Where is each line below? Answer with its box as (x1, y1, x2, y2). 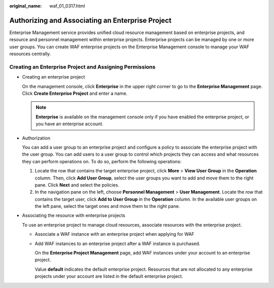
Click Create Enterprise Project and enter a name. (22, 90, 128, 96)
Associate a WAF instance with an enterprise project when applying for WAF (35, 231, 195, 237)
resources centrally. (9, 51, 51, 57)
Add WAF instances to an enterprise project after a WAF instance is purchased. (35, 240, 200, 246)
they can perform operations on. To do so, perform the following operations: (22, 158, 182, 164)
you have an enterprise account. (36, 121, 104, 127)
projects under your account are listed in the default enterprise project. (35, 273, 183, 279)
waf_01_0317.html (49, 3, 86, 9)
